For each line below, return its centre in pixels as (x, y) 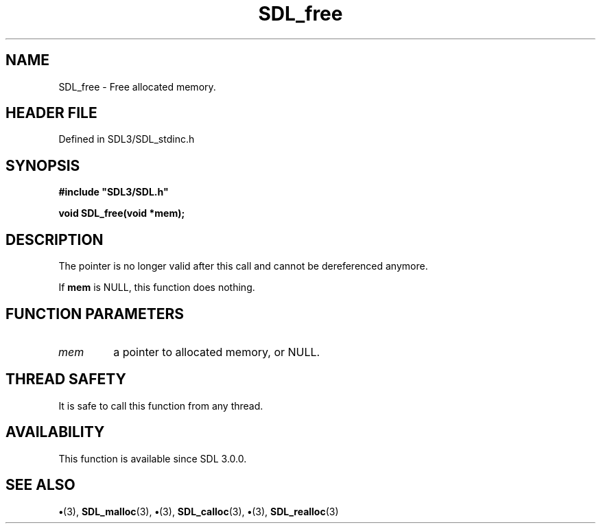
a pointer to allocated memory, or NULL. (217, 352)
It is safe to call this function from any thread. (161, 405)
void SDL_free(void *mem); (122, 213)
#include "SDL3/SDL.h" (114, 192)
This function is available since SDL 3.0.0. (153, 458)
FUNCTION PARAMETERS (95, 314)
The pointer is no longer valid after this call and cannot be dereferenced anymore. (243, 266)
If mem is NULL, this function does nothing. (157, 287)
